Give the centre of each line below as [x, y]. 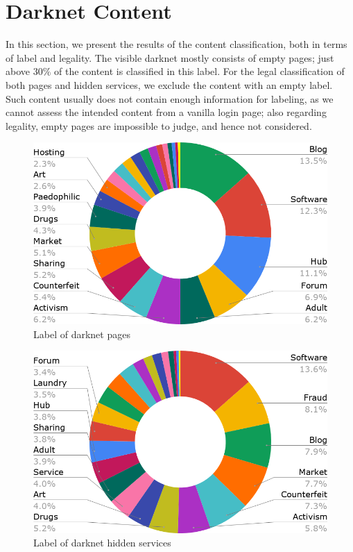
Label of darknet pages [82, 334]
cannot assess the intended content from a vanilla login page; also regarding [166, 112]
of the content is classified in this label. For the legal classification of [199, 71]
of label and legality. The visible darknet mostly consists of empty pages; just [170, 57]
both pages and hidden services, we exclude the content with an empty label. [169, 84]
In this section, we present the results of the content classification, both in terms [176, 44]
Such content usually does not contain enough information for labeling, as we [170, 98]
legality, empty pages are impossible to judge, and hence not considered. [159, 125]
